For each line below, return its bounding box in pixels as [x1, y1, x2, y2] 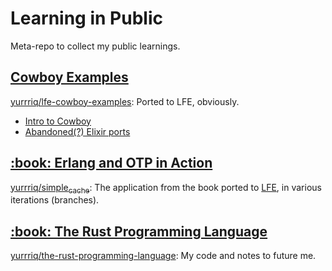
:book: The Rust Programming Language [10, 223, 268, 240]
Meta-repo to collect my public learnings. [10, 40, 181, 52]
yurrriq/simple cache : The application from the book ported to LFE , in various [10, 181, 322, 196]
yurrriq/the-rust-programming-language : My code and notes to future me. [10, 250, 317, 262]
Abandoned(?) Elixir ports [24, 125, 131, 137]
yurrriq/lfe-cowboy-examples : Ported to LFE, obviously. [10, 95, 240, 107]
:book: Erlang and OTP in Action [10, 155, 213, 172]
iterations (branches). [10, 194, 100, 206]
